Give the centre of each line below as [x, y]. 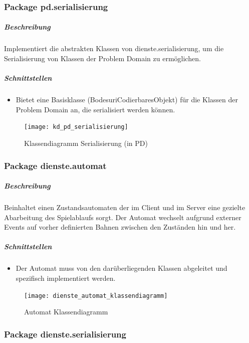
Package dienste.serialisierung [65, 334]
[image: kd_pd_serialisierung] [76, 127]
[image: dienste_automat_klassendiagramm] [96, 296]
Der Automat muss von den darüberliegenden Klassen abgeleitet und [121, 268]
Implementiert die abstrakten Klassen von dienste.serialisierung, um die [114, 48]
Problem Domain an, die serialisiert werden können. [95, 109]
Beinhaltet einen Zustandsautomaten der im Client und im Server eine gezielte [125, 207]
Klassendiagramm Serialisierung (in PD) [86, 143]
